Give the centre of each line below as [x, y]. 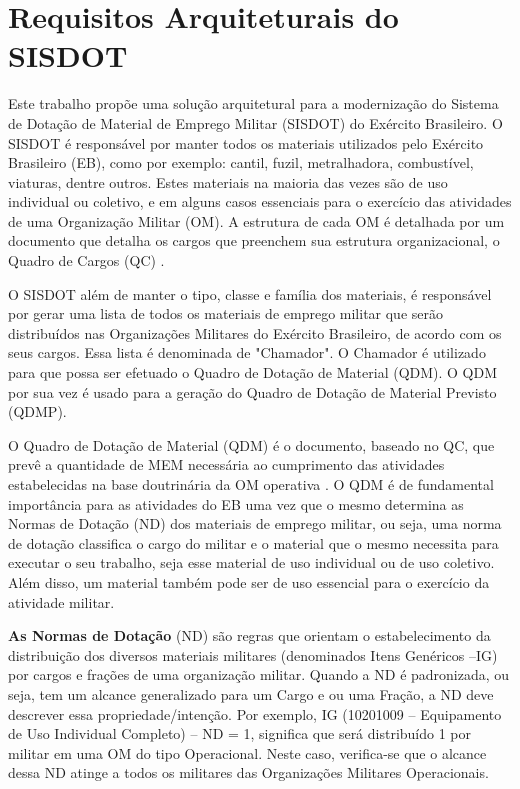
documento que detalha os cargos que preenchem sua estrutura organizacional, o [254, 240]
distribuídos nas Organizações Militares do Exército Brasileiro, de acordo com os [255, 332]
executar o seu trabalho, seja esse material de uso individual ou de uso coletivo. [251, 562]
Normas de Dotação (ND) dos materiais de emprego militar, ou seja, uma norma [255, 523]
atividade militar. [61, 601]
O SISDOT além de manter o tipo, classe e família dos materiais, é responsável [250, 293]
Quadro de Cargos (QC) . [86, 260]
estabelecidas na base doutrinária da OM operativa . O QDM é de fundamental [251, 484]
